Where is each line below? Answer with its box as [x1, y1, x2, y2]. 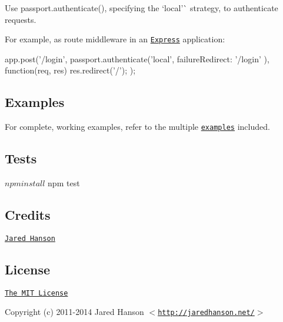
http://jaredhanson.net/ [158, 308, 255, 317]
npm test [48, 177, 80, 189]
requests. [5, 13, 36, 25]
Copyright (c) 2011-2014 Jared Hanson [5, 306, 144, 318]
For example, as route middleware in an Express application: [5, 33, 225, 45]
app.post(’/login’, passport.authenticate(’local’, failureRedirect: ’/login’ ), [5, 52, 269, 65]
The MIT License [5, 289, 68, 297]
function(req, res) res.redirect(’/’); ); [5, 64, 136, 76]
